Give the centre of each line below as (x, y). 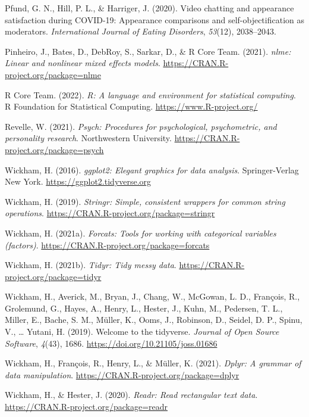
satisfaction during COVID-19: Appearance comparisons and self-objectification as (155, 19)
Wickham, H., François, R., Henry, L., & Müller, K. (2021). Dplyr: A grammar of (153, 363)
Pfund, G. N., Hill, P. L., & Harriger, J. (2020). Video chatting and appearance (149, 8)
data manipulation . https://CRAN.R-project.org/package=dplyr (122, 374)
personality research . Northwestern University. (88, 138)
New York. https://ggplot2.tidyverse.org (78, 181)
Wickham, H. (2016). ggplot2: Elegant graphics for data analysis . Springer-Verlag (152, 169)
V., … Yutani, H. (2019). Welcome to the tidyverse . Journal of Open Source (142, 332)
